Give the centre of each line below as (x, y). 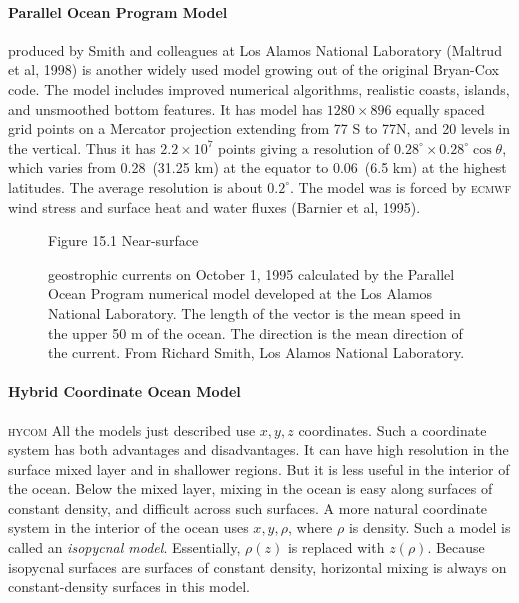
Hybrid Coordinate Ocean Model (124, 391)
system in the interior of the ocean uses (128, 527)
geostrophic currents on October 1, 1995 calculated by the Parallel (251, 273)
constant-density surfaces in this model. (129, 586)
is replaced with (336, 547)
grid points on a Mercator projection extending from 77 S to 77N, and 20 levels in (259, 128)
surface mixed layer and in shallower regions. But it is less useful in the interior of (259, 468)
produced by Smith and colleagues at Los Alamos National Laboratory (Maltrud (255, 49)
